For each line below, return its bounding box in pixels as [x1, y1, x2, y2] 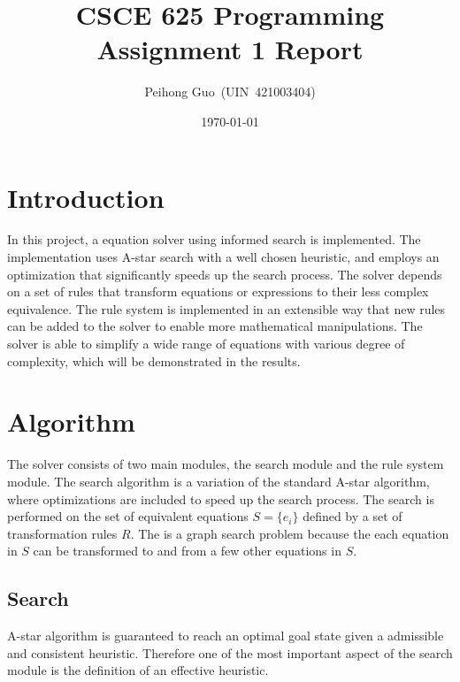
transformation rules [7, 524, 118, 542]
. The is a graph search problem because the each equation [130, 524, 449, 542]
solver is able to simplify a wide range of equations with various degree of [7, 334, 405, 352]
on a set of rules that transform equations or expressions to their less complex [7, 282, 429, 301]
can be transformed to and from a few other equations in [33, 541, 341, 560]
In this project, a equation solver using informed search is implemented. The [7, 230, 421, 249]
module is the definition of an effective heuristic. [7, 661, 269, 679]
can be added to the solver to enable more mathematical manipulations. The [7, 317, 423, 335]
